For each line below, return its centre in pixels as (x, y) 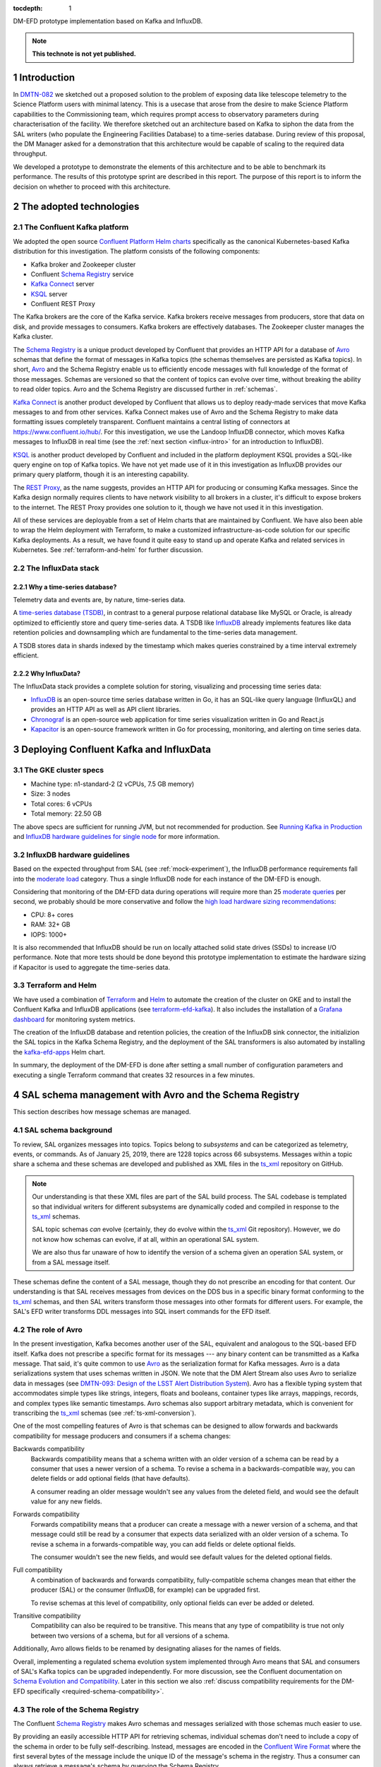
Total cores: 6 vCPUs (61, 804)
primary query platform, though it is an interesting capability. (101, 474)
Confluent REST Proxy (63, 304)
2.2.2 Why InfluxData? (47, 673)
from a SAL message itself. (71, 1262)
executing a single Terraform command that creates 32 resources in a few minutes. (134, 1075)
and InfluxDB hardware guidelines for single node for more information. (116, 837)
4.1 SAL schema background (63, 1130)
